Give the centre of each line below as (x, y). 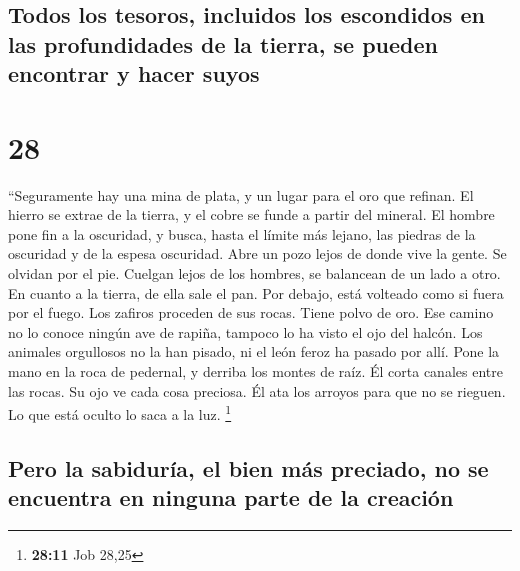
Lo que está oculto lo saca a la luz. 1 (120, 412)
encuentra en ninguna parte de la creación (231, 497)
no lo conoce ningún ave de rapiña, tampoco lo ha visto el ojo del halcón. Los (245, 331)
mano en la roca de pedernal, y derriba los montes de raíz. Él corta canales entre (255, 371)
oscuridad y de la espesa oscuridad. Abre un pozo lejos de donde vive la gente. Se (257, 253)
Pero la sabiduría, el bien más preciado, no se (248, 467)
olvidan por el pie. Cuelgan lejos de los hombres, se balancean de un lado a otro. (254, 273)
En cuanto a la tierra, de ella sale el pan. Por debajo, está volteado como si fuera (256, 292)
